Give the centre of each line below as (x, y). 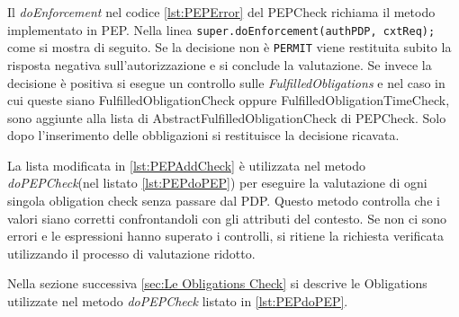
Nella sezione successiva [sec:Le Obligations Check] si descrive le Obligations (217, 283)
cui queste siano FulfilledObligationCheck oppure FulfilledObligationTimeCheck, (229, 100)
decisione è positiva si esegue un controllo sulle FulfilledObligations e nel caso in (226, 82)
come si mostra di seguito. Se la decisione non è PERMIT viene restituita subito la (229, 47)
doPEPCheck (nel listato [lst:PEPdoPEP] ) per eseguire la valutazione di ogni (217, 183)
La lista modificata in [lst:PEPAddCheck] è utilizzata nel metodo (187, 165)
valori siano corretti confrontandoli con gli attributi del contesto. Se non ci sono (227, 218)
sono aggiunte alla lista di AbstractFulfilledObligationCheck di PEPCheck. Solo (227, 117)
